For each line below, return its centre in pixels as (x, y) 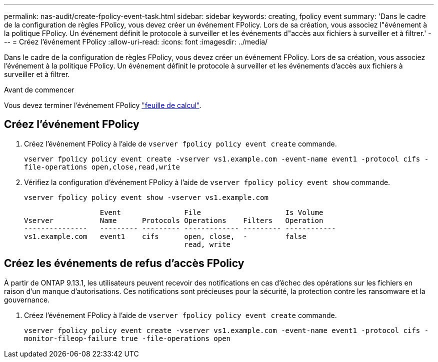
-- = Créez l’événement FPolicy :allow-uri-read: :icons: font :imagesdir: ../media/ (136, 42)
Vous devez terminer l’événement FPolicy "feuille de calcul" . (103, 105)
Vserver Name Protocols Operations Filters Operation (174, 220)
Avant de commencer (39, 90)
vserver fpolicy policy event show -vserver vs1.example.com (146, 197)
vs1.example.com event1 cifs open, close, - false (165, 236)
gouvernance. (27, 299)
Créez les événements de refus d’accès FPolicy (124, 263)
